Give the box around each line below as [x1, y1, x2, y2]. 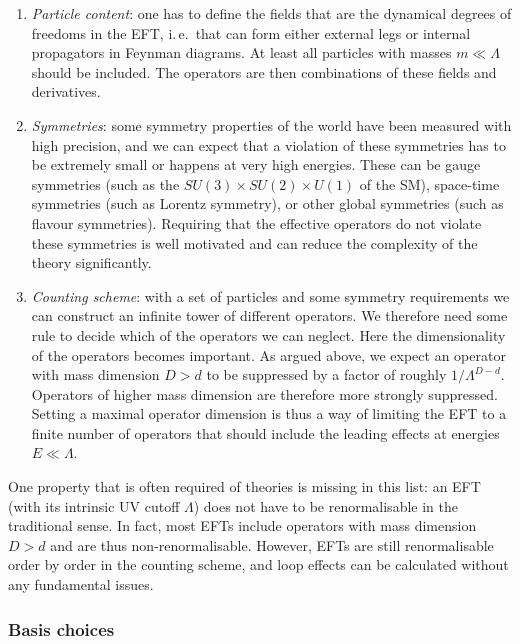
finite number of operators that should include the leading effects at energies [31, 422, 500, 443]
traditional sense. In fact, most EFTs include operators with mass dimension [8, 515, 477, 536]
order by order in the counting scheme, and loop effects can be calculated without [8, 554, 509, 575]
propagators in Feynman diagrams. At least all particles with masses [31, 42, 452, 63]
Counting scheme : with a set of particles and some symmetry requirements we [31, 285, 510, 306]
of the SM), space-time [359, 173, 500, 194]
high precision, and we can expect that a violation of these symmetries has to [31, 134, 506, 155]
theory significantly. [31, 252, 152, 273]
